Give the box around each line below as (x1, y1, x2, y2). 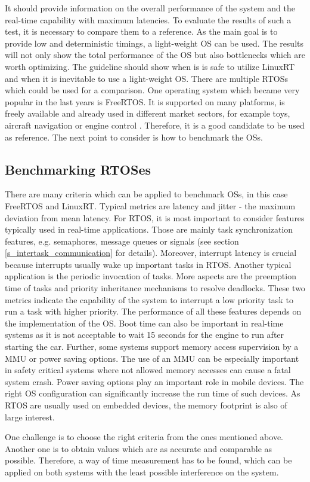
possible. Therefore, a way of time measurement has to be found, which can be (5, 454, 292, 466)
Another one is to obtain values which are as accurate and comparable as (5, 442, 272, 454)
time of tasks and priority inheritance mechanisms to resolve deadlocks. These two (5, 282, 305, 294)
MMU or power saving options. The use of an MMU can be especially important (5, 352, 299, 364)
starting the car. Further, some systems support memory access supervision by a (5, 340, 299, 353)
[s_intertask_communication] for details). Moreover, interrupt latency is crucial (5, 246, 297, 259)
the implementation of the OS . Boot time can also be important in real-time (5, 316, 284, 329)
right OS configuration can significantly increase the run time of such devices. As (5, 387, 300, 399)
